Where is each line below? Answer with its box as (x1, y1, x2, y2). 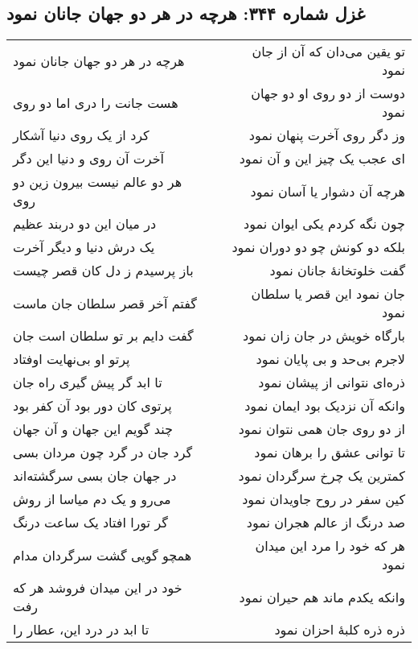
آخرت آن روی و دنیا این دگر (13, 149, 165, 168)
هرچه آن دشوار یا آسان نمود (250, 181, 405, 200)
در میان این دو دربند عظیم (13, 214, 157, 234)
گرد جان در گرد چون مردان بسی (13, 443, 193, 462)
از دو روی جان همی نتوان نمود (238, 420, 405, 439)
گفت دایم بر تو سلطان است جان (13, 326, 194, 345)
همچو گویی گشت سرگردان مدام (13, 545, 192, 564)
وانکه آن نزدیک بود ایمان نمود (244, 396, 405, 415)
